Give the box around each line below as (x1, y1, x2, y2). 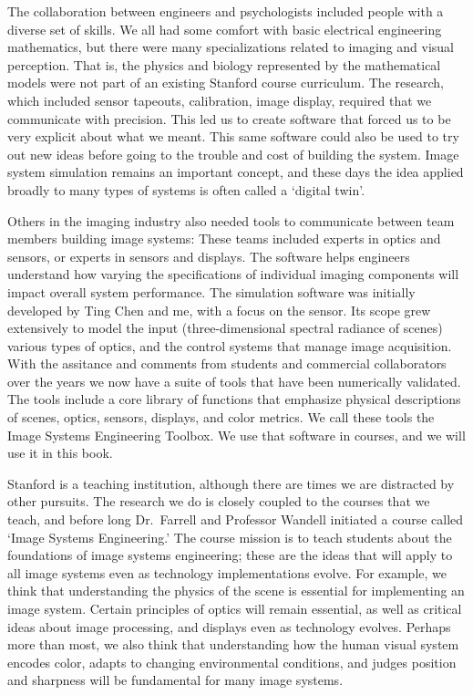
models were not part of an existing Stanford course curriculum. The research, (7, 73, 444, 92)
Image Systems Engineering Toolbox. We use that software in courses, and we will (7, 425, 466, 444)
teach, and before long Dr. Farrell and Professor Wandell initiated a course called (7, 510, 464, 529)
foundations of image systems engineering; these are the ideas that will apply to (7, 545, 453, 565)
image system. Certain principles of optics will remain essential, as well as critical (7, 599, 462, 617)
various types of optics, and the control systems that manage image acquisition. (7, 336, 452, 355)
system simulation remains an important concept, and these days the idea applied (7, 162, 464, 182)
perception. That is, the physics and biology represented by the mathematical (7, 55, 441, 74)
